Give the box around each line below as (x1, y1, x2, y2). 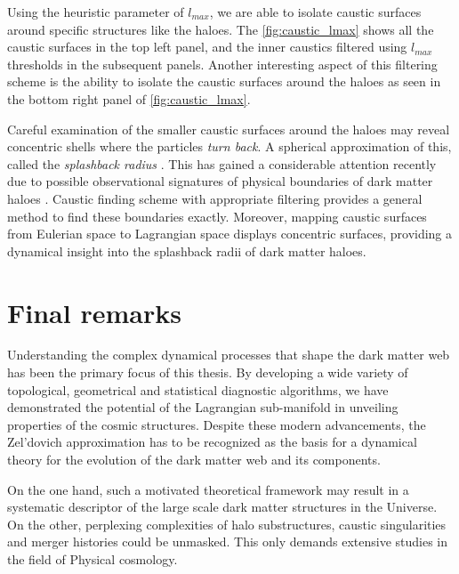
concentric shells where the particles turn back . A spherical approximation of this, (7, 137, 452, 156)
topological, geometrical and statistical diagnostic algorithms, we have (7, 380, 389, 399)
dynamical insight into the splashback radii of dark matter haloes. (7, 241, 366, 260)
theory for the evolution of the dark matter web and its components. (7, 450, 381, 468)
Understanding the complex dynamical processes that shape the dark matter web (7, 345, 450, 364)
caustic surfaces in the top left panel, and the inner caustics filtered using (7, 37, 407, 56)
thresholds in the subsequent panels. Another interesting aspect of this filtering (7, 54, 438, 73)
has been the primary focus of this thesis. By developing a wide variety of (7, 363, 408, 382)
